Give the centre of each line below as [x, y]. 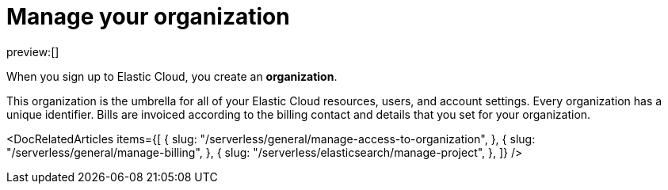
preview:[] [33, 51]
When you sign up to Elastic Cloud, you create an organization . [172, 76]
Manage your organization [148, 17]
